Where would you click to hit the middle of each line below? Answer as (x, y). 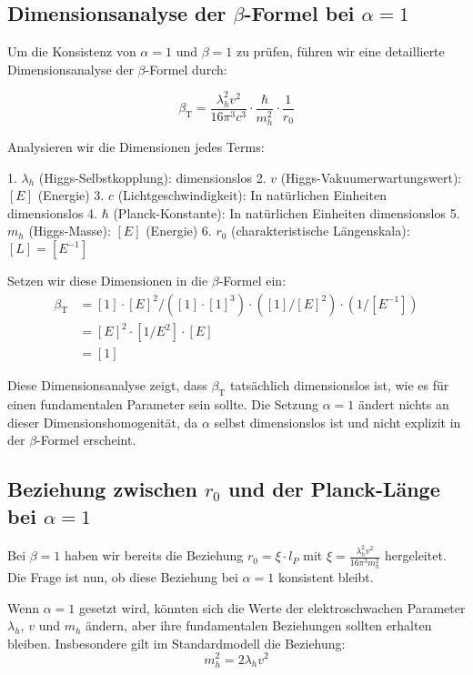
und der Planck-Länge (334, 489)
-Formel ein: (252, 280)
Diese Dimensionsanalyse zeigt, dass (107, 385)
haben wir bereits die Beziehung (154, 555)
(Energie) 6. (179, 231)
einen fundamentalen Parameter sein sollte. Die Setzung (163, 403)
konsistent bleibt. (326, 577)
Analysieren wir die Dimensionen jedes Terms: (136, 147)
